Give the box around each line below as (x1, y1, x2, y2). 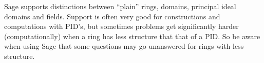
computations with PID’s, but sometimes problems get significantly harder (4, 21, 239, 31)
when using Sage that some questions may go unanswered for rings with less (4, 41, 244, 51)
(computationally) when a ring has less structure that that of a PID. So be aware (4, 30, 260, 41)
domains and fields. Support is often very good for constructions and (4, 11, 220, 21)
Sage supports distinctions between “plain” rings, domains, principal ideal (4, 1, 236, 11)
